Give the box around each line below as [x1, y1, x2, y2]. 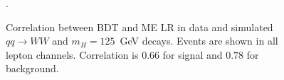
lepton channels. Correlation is [6, 47, 139, 62]
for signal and [162, 47, 223, 62]
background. [6, 61, 59, 76]
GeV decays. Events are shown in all [120, 33, 278, 48]
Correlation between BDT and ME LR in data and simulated [6, 19, 273, 34]
